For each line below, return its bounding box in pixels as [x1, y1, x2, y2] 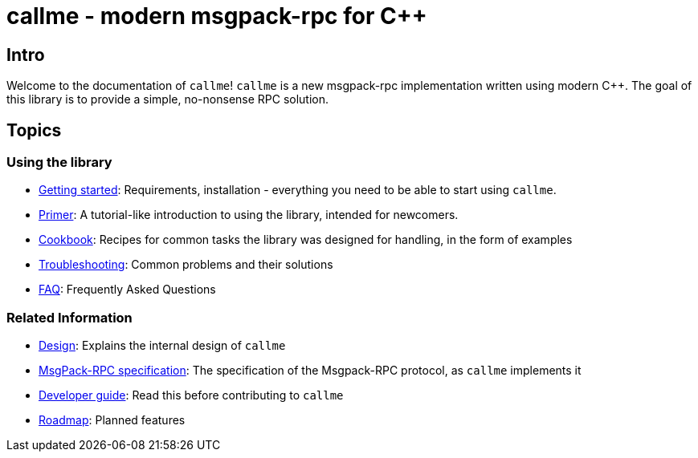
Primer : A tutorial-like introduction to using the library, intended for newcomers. [39, 208, 459, 222]
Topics [6, 120, 62, 140]
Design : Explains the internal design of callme [39, 338, 286, 353]
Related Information [6, 309, 133, 326]
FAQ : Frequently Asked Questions [39, 282, 216, 297]
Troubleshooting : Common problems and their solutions [39, 257, 333, 272]
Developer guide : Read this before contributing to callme [39, 388, 344, 403]
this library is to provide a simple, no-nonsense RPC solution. [6, 92, 329, 107]
